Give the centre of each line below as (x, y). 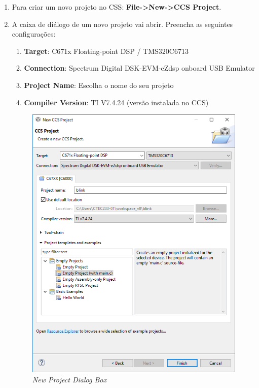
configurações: (34, 34)
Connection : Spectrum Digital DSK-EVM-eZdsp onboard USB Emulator (139, 68)
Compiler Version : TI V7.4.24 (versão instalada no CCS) (116, 102)
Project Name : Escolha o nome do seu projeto (99, 85)
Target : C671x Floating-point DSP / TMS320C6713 (106, 51)
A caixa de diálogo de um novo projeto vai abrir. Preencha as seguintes (122, 24)
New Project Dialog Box (69, 380)
